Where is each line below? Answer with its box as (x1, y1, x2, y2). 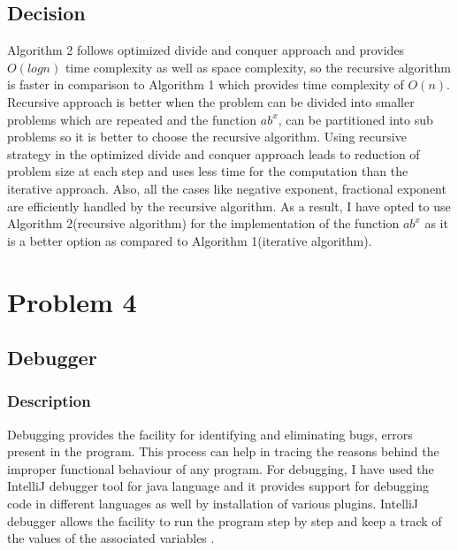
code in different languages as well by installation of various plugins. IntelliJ (7, 494, 419, 513)
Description (7, 390, 91, 412)
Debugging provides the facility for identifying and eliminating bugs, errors (7, 424, 413, 443)
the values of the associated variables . (7, 529, 215, 547)
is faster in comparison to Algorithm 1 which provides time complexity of (7, 75, 404, 94)
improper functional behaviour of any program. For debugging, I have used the (7, 459, 434, 477)
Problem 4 (7, 283, 137, 319)
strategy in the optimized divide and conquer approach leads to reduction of (7, 144, 420, 163)
